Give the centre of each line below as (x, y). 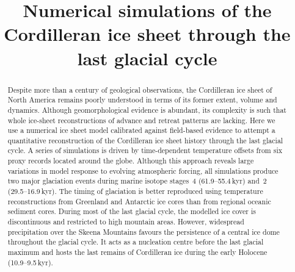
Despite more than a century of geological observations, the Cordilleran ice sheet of (140, 89)
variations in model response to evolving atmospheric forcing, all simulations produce (143, 170)
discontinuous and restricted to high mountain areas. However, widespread (126, 222)
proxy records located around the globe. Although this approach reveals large (131, 161)
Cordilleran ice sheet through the (147, 34)
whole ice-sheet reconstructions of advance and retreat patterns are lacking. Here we (141, 120)
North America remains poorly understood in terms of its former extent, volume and (142, 100)
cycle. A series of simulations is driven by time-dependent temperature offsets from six (145, 150)
